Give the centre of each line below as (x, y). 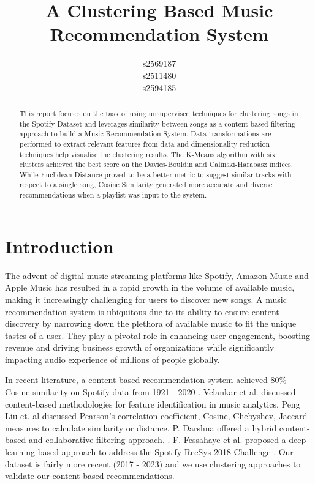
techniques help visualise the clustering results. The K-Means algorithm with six (147, 154)
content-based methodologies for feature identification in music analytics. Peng (153, 404)
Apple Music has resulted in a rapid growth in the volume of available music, (150, 287)
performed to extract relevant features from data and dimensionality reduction (145, 143)
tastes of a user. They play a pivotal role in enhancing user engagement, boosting (157, 335)
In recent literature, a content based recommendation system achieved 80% (146, 380)
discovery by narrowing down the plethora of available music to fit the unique (151, 323)
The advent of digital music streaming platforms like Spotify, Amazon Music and (157, 275)
